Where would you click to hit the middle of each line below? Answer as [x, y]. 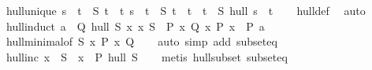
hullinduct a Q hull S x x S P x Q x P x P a [135, 26]
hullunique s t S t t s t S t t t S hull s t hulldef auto [186, 10]
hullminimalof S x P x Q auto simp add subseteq [141, 41]
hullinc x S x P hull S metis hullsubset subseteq [147, 56]
